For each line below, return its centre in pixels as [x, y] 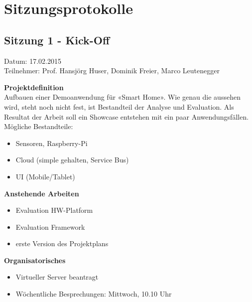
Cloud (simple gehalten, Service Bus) [72, 160]
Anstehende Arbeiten [42, 193]
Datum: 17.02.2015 [33, 61]
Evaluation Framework [50, 226]
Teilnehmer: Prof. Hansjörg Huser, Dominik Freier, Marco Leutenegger [112, 71]
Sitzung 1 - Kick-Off [57, 40]
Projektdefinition [34, 87]
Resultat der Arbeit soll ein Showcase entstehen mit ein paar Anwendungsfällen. [126, 116]
